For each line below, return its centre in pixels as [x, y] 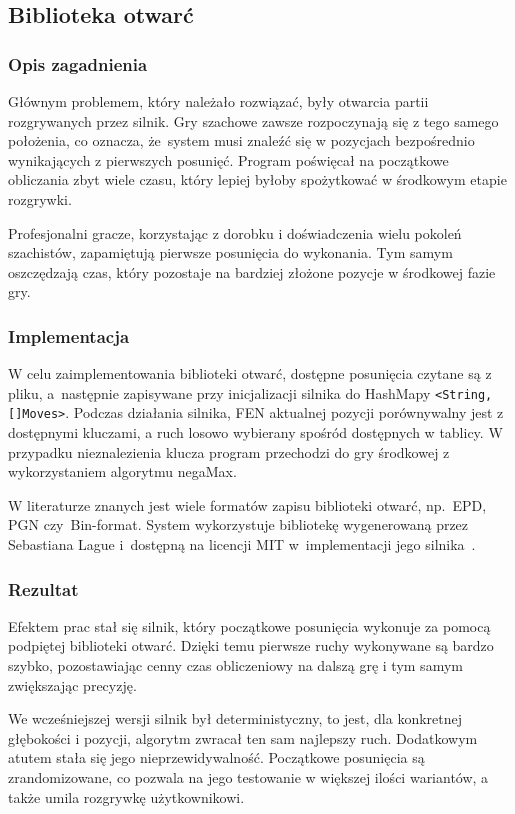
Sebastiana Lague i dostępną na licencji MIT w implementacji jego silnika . [242, 544]
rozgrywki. [40, 198]
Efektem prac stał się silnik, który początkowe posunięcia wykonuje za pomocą [249, 625]
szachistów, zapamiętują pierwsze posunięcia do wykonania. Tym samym [230, 252]
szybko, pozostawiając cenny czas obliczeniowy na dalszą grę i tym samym [235, 665]
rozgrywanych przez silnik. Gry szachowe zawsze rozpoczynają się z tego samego [253, 120]
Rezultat [43, 588]
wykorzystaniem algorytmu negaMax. [122, 471]
